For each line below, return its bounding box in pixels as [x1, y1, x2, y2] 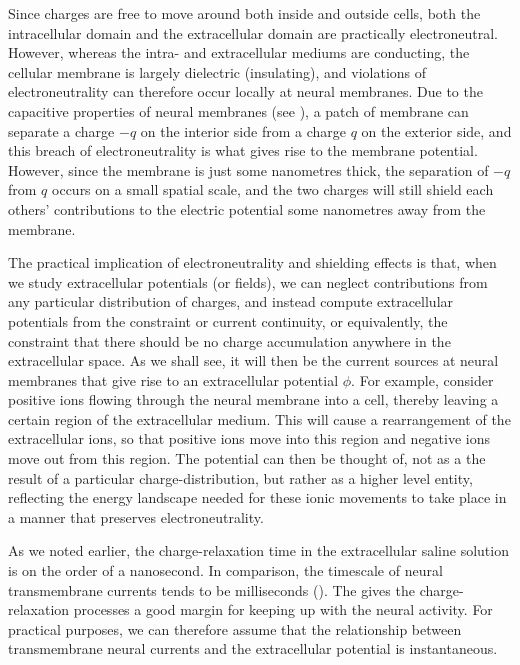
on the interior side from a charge [140, 120, 346, 141]
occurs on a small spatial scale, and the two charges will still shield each [52, 179, 494, 200]
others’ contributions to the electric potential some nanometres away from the [8, 198, 486, 219]
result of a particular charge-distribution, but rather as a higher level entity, [8, 467, 473, 488]
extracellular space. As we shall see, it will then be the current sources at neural [8, 350, 499, 371]
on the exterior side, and [361, 120, 512, 141]
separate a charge [8, 120, 115, 141]
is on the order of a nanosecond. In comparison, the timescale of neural [8, 560, 443, 581]
